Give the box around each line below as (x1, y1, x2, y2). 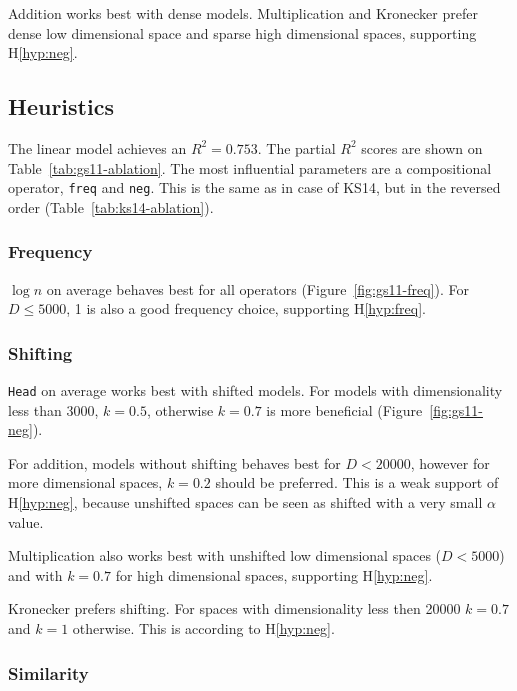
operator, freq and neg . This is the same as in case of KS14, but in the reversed (8, 177, 501, 198)
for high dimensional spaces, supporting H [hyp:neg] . (115, 564, 433, 585)
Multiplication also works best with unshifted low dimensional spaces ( (8, 545, 442, 566)
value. (8, 511, 44, 532)
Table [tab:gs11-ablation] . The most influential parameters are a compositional (8, 157, 492, 178)
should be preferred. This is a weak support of (215, 472, 499, 493)
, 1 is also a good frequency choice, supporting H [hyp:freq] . (66, 298, 426, 319)
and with (8, 564, 63, 585)
